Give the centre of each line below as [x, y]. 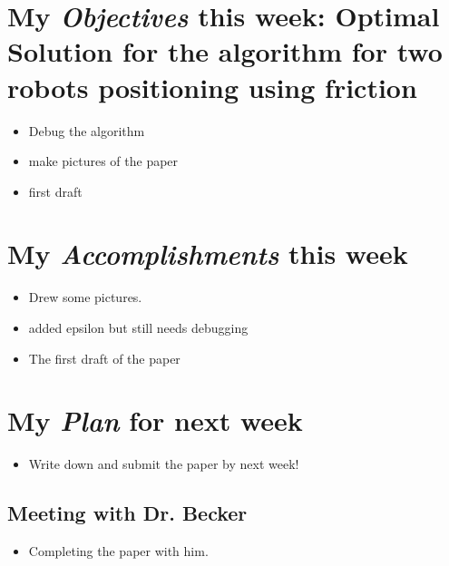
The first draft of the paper [104, 358]
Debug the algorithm [87, 130]
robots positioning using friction [212, 87]
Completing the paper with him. [118, 551]
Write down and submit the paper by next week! [164, 464]
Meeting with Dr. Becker [127, 513]
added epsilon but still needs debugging [138, 327]
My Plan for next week [155, 421]
